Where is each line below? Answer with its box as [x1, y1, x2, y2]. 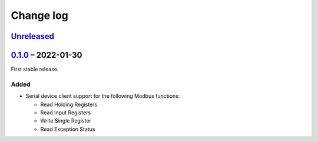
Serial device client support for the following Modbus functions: [25, 93, 180, 100]
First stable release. [11, 65, 59, 73]
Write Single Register [40, 117, 91, 124]
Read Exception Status [40, 126, 95, 133]
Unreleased [11, 31, 55, 41]
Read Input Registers [40, 109, 91, 116]
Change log [11, 9, 69, 22]
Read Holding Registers [40, 101, 98, 108]
